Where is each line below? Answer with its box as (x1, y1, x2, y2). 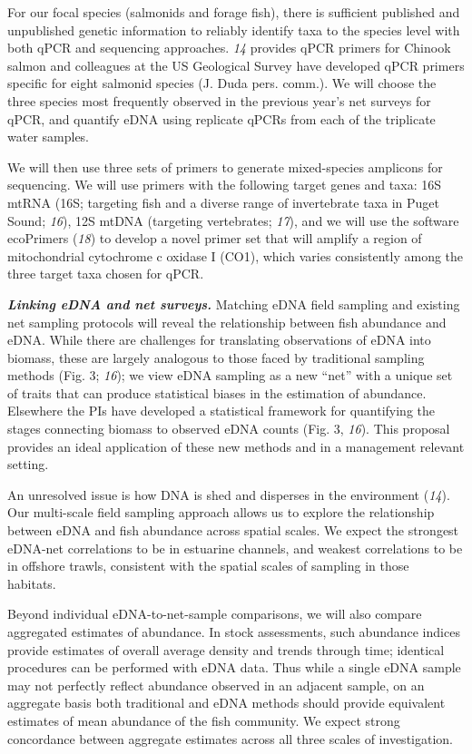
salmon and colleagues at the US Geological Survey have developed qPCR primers (7, 55, 465, 74)
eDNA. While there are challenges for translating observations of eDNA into (7, 330, 431, 349)
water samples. (7, 127, 90, 146)
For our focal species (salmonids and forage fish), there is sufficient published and (7, 3, 460, 21)
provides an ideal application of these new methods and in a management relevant (7, 436, 465, 455)
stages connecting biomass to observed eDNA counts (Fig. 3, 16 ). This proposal (7, 419, 450, 438)
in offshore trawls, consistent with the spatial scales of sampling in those (7, 556, 409, 575)
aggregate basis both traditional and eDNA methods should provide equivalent (7, 693, 446, 712)
